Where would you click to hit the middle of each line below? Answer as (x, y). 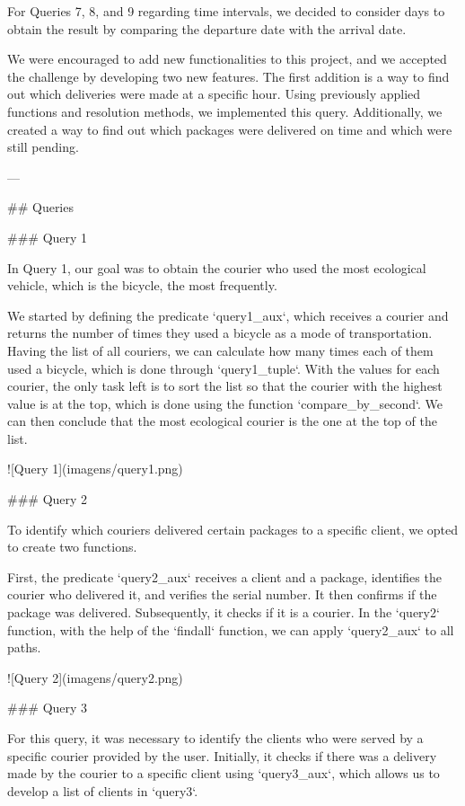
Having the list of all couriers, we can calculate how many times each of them (220, 350)
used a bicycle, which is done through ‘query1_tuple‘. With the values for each (224, 368)
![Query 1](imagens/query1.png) (95, 469)
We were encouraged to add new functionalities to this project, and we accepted (227, 59)
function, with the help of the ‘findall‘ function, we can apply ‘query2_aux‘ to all (231, 629)
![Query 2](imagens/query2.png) (95, 677)
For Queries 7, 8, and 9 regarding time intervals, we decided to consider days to (226, 11)
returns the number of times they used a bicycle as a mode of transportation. (220, 333)
